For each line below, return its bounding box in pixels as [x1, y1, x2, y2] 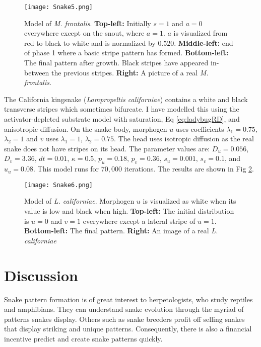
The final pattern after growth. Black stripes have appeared [24, 57, 209, 68]
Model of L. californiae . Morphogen [24, 196, 135, 206]
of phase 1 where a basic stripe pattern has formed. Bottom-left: [24, 47, 229, 58]
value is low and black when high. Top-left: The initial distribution [24, 206, 234, 216]
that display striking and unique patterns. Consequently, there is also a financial [4, 323, 252, 334]
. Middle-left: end [174, 37, 233, 48]
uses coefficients [175, 123, 224, 134]
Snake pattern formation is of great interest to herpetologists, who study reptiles [4, 294, 253, 304]
